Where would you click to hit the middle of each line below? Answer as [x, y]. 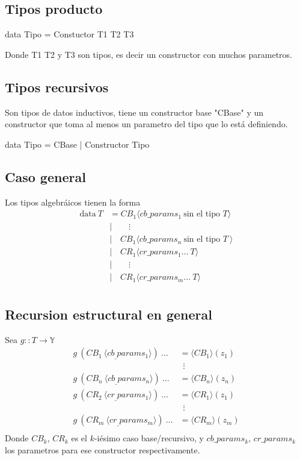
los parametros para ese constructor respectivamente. [103, 450]
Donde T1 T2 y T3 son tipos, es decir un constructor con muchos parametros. [148, 54]
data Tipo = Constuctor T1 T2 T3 [69, 34]
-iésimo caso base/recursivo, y [149, 438]
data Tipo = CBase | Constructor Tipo [77, 144]
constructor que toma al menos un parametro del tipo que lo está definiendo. [146, 124]
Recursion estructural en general [109, 314]
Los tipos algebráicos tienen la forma [73, 202]
